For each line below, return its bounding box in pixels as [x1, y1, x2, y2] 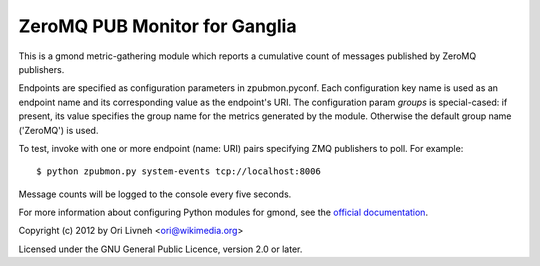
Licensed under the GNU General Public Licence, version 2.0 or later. [18, 243, 303, 255]
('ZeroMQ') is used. [18, 124, 99, 136]
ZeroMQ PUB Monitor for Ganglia [18, 15, 297, 37]
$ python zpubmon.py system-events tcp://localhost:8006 [36, 166, 322, 177]
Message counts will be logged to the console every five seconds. [18, 188, 292, 200]
